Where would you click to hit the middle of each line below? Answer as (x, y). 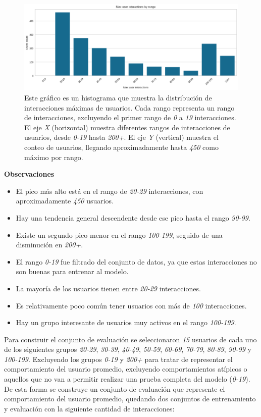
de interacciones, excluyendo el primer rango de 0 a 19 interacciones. (130, 117)
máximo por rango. (54, 157)
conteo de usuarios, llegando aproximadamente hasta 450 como (121, 147)
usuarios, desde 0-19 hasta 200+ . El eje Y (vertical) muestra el (121, 137)
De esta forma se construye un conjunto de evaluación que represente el (115, 388)
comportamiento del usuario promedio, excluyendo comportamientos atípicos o (126, 369)
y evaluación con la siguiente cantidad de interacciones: (89, 408)
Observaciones (29, 174)
